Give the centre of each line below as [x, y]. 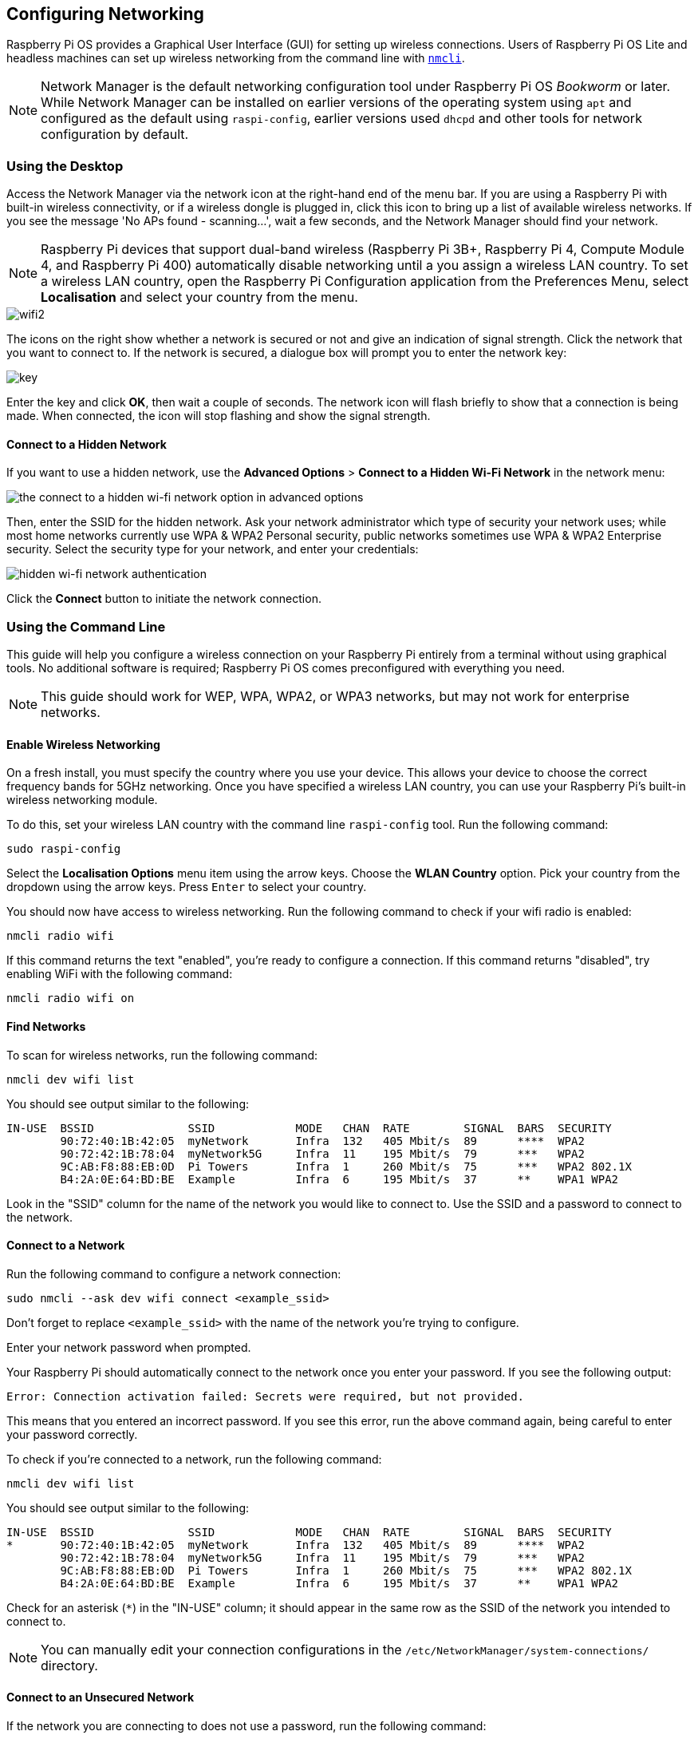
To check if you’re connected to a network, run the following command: [194, 1459]
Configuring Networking [105, 14]
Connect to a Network [66, 1246]
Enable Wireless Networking [83, 744]
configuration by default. [115, 135]
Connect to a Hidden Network [87, 444]
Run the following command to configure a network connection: [174, 1274]
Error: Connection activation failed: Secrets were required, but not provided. [266, 1396]
